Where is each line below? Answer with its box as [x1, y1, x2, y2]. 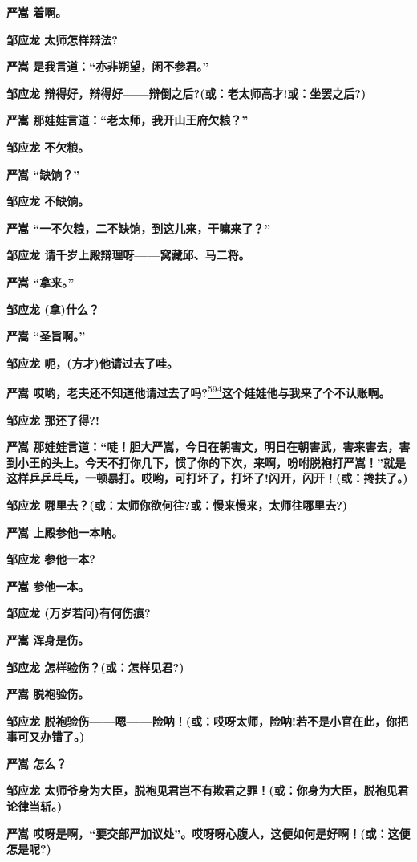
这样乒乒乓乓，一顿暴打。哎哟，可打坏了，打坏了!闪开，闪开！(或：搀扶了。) [6, 470, 408, 486]
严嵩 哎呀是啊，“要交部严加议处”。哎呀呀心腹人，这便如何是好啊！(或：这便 [6, 824, 411, 841]
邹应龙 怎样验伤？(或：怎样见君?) [6, 658, 184, 675]
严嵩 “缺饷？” [6, 165, 80, 182]
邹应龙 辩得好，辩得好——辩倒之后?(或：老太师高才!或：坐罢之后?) [6, 84, 366, 101]
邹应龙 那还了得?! [6, 411, 99, 428]
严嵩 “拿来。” [6, 273, 75, 290]
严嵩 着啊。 [6, 4, 67, 20]
